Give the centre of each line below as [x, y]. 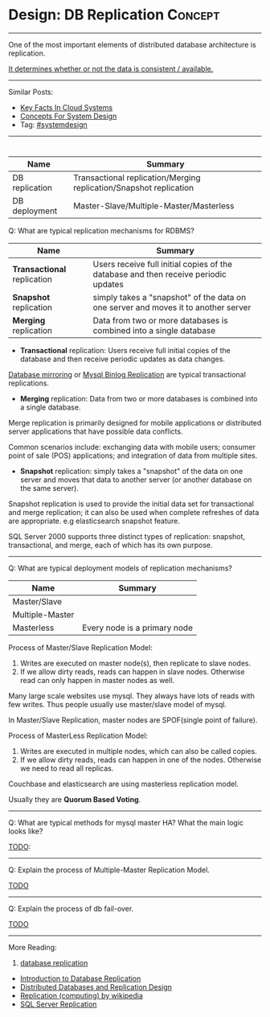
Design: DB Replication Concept [114, 15]
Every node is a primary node [137, 628]
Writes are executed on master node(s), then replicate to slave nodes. [135, 663]
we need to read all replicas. [67, 768]
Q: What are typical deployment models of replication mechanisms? [121, 568]
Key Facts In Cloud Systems [66, 107]
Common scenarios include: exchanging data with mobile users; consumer [132, 447]
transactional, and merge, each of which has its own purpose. [110, 545]
